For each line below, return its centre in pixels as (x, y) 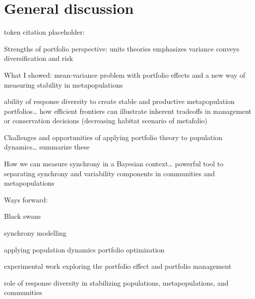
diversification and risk (39, 58)
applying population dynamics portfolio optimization (84, 249)
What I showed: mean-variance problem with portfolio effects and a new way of (125, 75)
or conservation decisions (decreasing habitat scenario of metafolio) (106, 121)
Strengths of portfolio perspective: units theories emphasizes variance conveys (122, 48)
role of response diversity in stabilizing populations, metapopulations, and (116, 282)
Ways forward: (26, 199)
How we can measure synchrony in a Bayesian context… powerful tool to (114, 164)
